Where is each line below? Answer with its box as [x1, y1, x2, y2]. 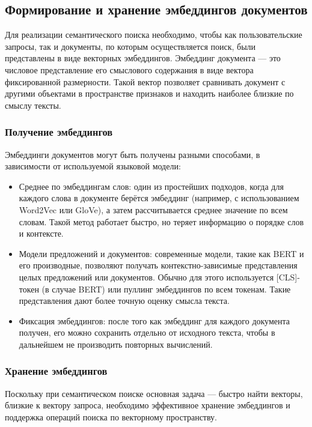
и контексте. [19, 227, 64, 240]
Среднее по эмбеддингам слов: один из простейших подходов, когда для [19, 180, 284, 192]
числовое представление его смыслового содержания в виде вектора [5, 63, 254, 76]
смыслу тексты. [5, 98, 61, 111]
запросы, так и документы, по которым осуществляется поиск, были [5, 40, 256, 52]
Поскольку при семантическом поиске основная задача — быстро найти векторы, [5, 387, 303, 399]
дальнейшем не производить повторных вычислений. [19, 338, 213, 350]
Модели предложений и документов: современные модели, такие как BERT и [19, 247, 304, 259]
